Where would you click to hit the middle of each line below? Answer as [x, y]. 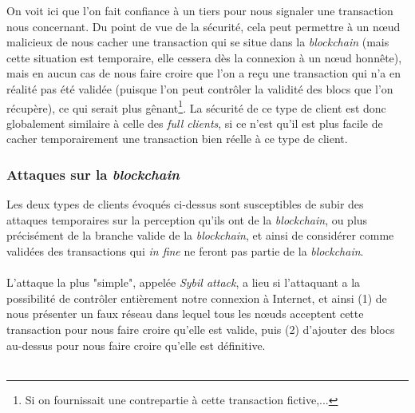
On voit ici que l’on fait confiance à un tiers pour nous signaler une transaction [200, 10]
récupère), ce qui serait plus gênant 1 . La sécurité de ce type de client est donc [196, 106]
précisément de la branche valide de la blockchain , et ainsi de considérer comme [200, 235]
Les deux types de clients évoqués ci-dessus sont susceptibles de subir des [185, 204]
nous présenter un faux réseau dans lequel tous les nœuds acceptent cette [185, 314]
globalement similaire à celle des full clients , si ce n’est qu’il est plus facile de [195, 123]
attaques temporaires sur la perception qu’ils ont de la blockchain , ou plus [187, 219]
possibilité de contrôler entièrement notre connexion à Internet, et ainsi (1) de [197, 298]
